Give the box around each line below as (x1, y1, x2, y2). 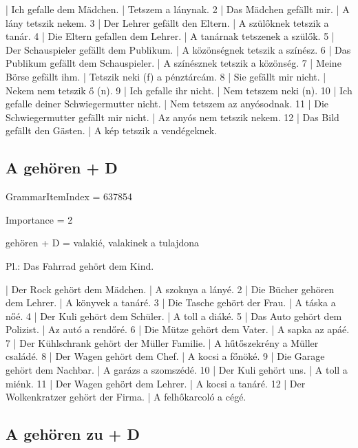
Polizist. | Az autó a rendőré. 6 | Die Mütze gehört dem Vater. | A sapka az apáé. (6, 322, 350, 337)
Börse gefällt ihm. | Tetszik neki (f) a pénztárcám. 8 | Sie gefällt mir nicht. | (6, 69, 326, 83)
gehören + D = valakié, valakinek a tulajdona (6, 235, 200, 250)
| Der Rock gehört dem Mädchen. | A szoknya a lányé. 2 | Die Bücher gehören (6, 281, 335, 296)
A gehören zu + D (6, 423, 140, 445)
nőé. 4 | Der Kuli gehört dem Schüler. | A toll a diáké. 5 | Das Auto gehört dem (6, 308, 342, 323)
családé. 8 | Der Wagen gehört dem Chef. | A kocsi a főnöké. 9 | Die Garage (6, 349, 325, 363)
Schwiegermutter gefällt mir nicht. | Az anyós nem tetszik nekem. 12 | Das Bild (6, 109, 339, 124)
